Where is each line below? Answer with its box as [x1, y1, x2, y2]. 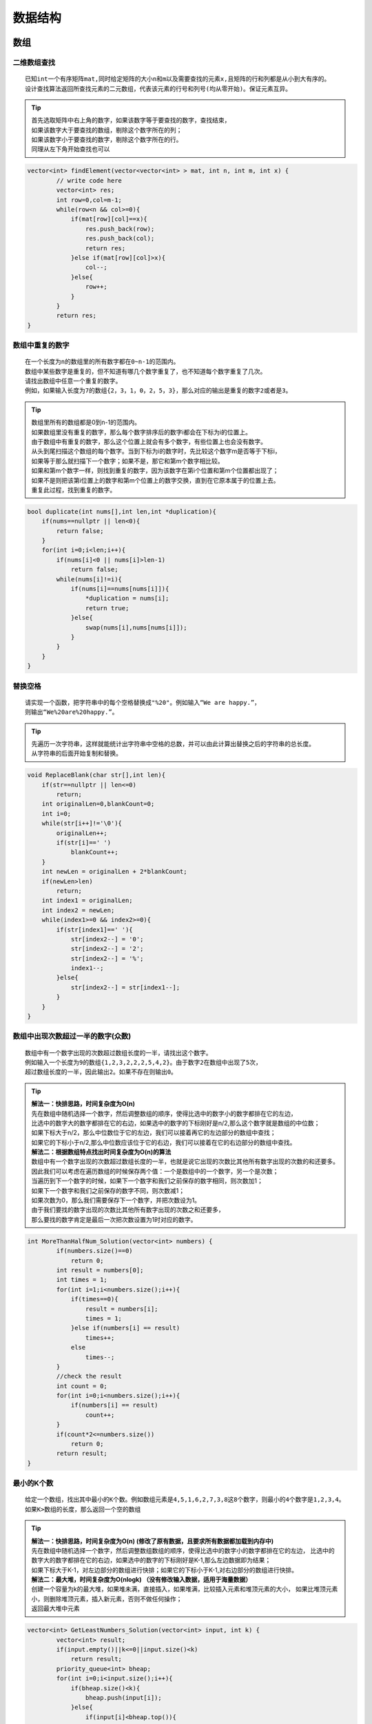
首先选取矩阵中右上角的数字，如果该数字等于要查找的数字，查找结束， [31, 116, 231, 124]
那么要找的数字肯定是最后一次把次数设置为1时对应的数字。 [31, 1215, 197, 1223]
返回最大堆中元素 [31, 1604, 80, 1613]
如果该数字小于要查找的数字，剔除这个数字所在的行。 [31, 135, 183, 144]
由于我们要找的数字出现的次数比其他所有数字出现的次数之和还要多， [31, 1205, 225, 1214]
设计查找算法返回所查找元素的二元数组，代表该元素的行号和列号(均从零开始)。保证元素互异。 [25, 85, 292, 92]
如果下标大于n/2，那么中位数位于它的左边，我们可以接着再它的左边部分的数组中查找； [31, 1128, 276, 1137]
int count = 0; [56, 1382, 108, 1390]
